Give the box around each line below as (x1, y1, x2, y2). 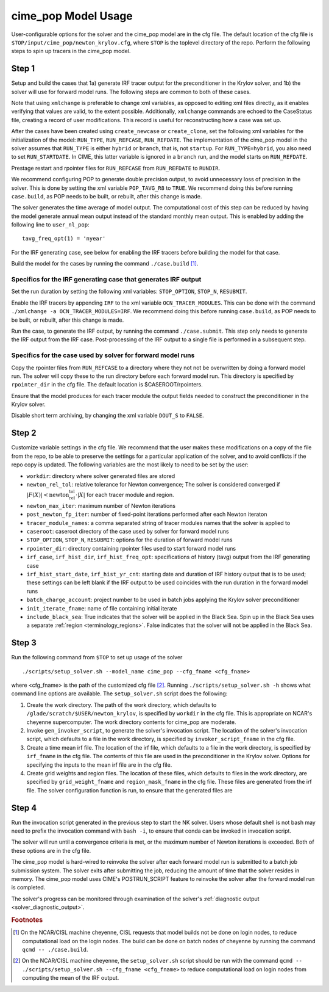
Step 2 (11, 428, 37, 438)
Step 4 (11, 803, 37, 813)
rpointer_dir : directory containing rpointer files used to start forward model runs (26, 545, 236, 552)
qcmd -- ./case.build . (22, 946, 88, 953)
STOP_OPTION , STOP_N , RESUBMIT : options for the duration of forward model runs (26, 536, 233, 543)
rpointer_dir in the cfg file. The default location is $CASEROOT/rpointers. (11, 381, 203, 388)
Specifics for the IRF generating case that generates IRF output (11, 275, 202, 284)
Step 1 (11, 63, 35, 74)
